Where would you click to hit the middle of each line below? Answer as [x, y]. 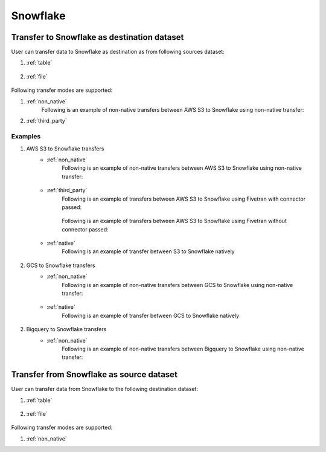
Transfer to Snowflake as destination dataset [97, 37]
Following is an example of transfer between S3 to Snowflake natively [148, 251]
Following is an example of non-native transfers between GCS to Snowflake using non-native [177, 285]
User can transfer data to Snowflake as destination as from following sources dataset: [118, 52]
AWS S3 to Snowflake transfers [65, 149]
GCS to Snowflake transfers [61, 265]
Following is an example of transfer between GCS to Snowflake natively [151, 315]
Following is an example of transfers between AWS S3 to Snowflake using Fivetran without [174, 221]
